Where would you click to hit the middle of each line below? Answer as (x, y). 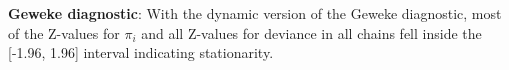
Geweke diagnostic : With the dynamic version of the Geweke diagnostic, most (255, 13)
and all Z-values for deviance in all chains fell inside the (311, 32)
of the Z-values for (64, 32)
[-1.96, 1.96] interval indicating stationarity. (141, 52)
